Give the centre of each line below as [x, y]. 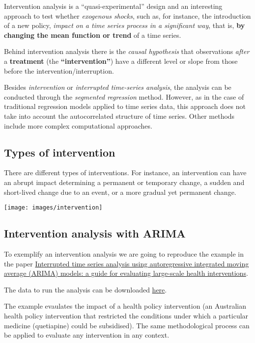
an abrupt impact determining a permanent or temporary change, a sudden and [124, 182]
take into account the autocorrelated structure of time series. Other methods [119, 116]
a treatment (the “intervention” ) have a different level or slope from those [121, 61]
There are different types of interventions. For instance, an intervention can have [125, 172]
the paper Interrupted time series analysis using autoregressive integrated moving [127, 263]
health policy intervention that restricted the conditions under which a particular [126, 315]
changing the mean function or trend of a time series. [93, 35]
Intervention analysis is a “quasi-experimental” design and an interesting [113, 6]
